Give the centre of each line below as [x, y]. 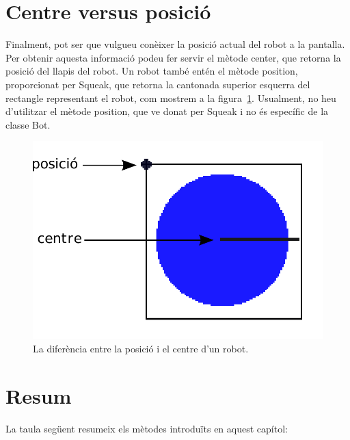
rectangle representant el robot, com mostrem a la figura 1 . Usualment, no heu [171, 98]
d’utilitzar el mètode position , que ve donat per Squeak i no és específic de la [167, 111]
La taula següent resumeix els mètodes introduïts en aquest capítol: [147, 428]
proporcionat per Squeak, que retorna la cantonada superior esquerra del [158, 84]
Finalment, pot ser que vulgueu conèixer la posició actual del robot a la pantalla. [175, 44]
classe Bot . [28, 124]
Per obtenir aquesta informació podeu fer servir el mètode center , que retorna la [173, 57]
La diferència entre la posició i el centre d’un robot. [141, 348]
